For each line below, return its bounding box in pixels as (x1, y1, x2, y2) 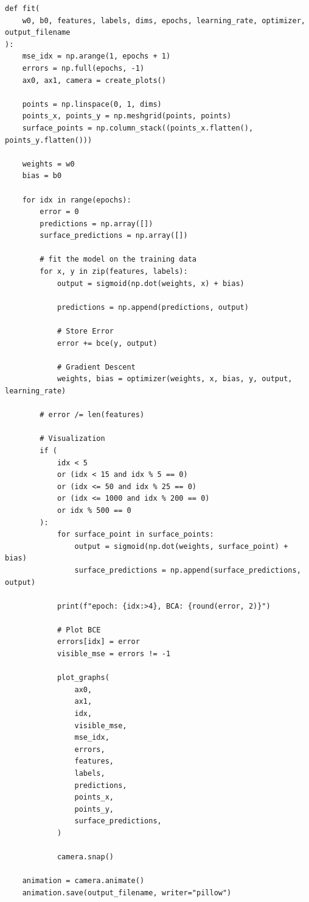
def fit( (5, 4, 40, 13)
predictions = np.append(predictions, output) (57, 302, 249, 312)
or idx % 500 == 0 (57, 506, 131, 515)
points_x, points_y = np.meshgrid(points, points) (22, 112, 232, 121)
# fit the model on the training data (40, 255, 196, 264)
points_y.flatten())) (5, 135, 92, 145)
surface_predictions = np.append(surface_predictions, (74, 565, 301, 574)
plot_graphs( (57, 673, 109, 682)
